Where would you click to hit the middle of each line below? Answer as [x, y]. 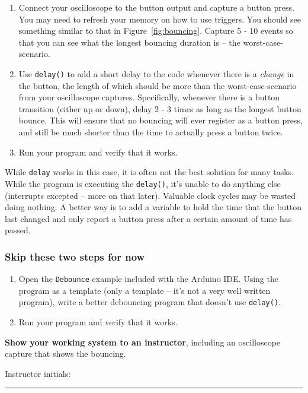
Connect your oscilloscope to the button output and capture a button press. [156, 7]
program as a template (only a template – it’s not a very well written [145, 290]
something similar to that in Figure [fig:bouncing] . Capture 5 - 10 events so [156, 31]
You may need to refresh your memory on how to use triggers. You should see [160, 19]
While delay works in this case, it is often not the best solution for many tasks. [149, 172]
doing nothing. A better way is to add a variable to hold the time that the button [153, 207]
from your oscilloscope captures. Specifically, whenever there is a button [149, 97]
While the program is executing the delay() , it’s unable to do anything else [143, 183]
